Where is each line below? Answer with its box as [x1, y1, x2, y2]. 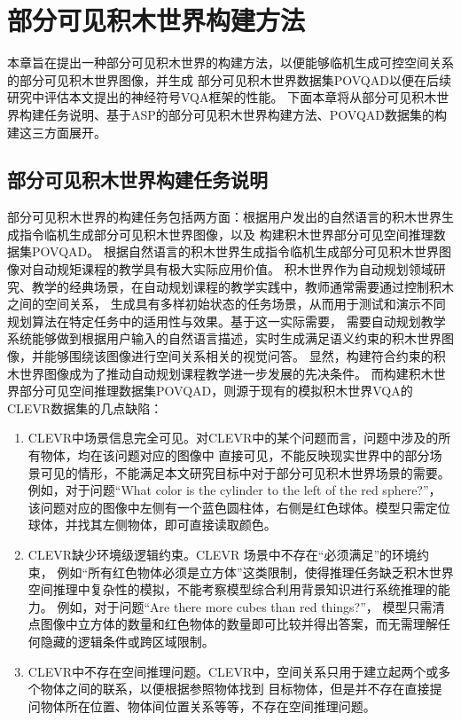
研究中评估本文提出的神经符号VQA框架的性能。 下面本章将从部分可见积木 [7, 88, 437, 106]
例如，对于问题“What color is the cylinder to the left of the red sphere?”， [27, 481, 441, 499]
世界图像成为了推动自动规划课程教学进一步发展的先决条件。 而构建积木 [19, 364, 434, 382]
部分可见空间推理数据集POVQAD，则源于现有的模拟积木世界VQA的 [19, 381, 413, 400]
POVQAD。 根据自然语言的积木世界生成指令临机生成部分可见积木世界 [31, 242, 439, 261]
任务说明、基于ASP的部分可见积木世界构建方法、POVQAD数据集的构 [43, 105, 448, 123]
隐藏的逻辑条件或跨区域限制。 [40, 631, 215, 650]
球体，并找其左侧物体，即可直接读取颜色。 [27, 515, 277, 534]
